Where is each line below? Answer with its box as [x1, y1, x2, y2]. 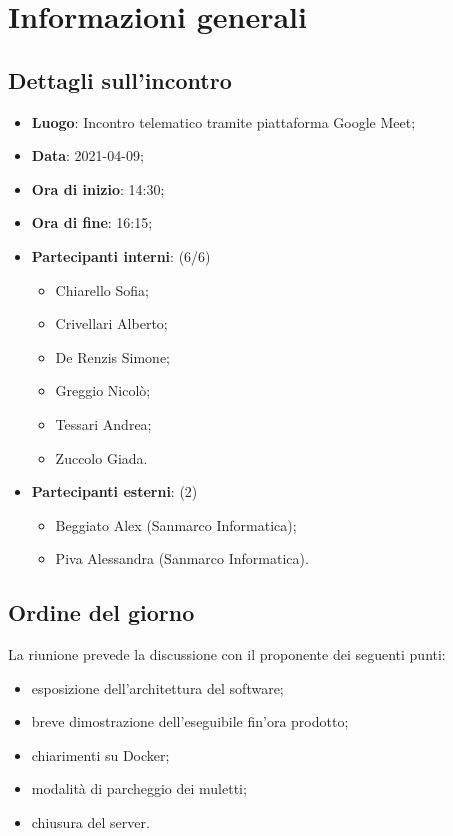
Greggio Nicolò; [55, 380, 151, 401]
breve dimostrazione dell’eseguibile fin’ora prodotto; [31, 711, 349, 732]
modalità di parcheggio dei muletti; [31, 778, 247, 799]
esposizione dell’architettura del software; [31, 677, 284, 698]
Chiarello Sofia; [55, 279, 149, 300]
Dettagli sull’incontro [8, 64, 232, 95]
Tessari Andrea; [55, 413, 152, 434]
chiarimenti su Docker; [31, 744, 170, 765]
